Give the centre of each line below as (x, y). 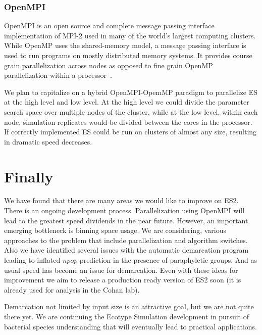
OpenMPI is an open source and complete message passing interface (109, 26)
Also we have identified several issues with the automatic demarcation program (126, 250)
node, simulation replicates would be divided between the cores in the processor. (128, 122)
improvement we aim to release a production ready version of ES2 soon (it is (123, 280)
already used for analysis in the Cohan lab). (72, 289)
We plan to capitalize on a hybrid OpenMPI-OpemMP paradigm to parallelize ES (131, 92)
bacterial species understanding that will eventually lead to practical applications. (130, 326)
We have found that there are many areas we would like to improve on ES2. (121, 200)
